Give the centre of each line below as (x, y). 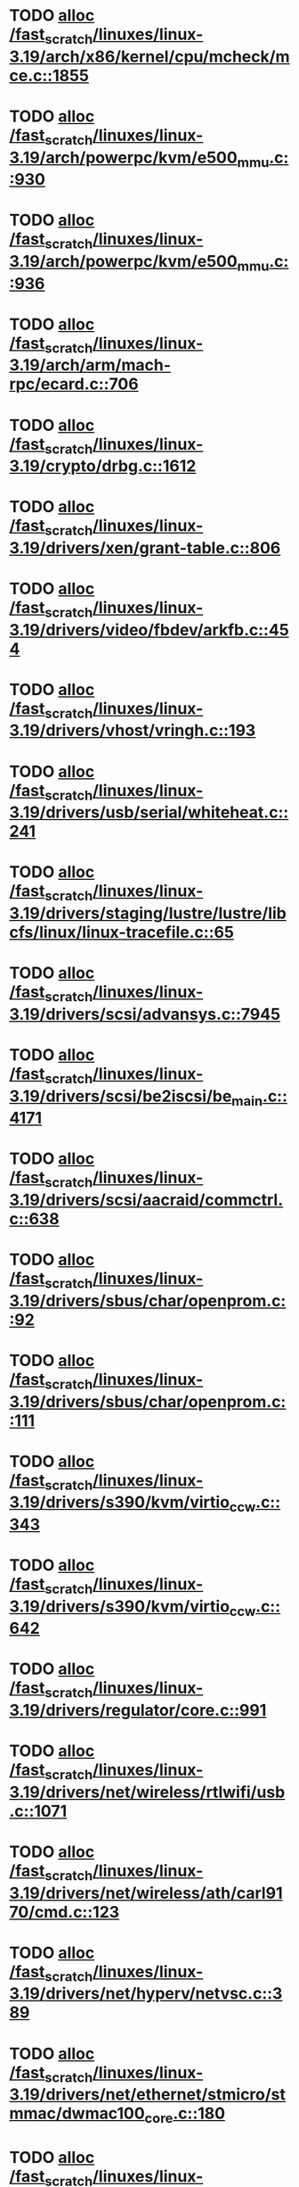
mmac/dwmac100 (77, 2113)
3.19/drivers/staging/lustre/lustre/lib (148, 913)
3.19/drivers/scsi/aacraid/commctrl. (146, 1200)
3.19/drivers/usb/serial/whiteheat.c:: (149, 812)
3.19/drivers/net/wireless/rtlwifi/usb (147, 1792)
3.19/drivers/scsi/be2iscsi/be (121, 1096)
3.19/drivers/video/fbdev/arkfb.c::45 (149, 630)
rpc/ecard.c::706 (74, 384)
